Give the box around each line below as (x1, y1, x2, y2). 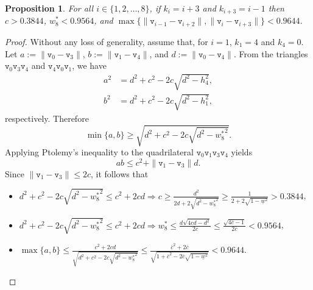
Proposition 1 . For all (5, 2, 94, 14)
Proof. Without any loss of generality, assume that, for (5, 35, 208, 48)
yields (231, 145, 253, 158)
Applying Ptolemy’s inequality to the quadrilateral (5, 145, 194, 158)
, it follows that (91, 167, 149, 180)
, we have (72, 59, 107, 72)
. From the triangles (233, 47, 308, 60)
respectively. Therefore (5, 111, 89, 124)
